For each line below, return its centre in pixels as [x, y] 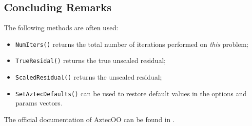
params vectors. [39, 103]
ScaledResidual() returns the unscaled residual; [88, 77]
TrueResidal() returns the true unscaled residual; [90, 60]
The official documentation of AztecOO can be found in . [89, 119]
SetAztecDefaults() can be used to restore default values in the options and [131, 93]
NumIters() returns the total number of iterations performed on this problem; [132, 44]
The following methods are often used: [61, 28]
